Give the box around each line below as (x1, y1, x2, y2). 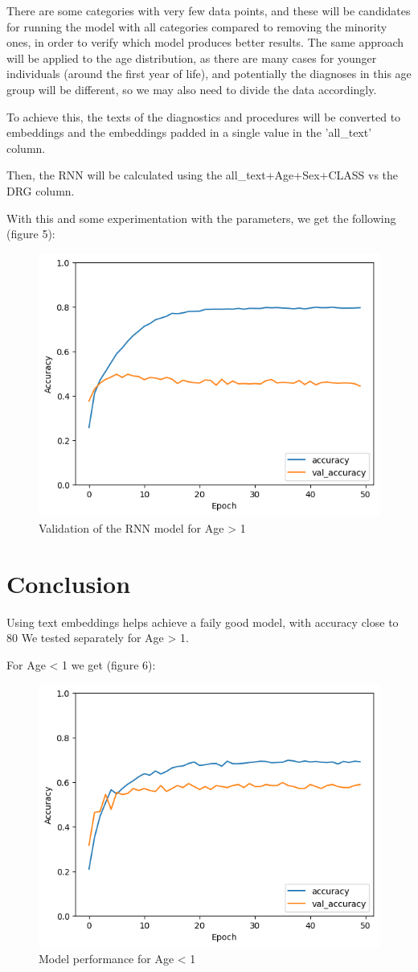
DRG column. (6, 182, 75, 199)
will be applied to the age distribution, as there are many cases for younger (6, 49, 377, 66)
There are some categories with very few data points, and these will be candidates (6, 2, 411, 19)
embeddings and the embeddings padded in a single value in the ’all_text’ (6, 124, 372, 141)
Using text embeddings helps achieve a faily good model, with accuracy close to (6, 613, 399, 630)
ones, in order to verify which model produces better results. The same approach (6, 34, 404, 51)
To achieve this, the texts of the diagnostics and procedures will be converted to (6, 108, 401, 125)
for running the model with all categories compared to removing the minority (6, 18, 387, 35)
